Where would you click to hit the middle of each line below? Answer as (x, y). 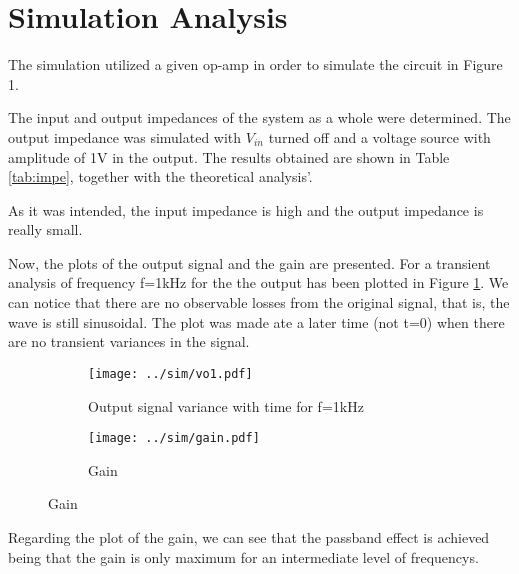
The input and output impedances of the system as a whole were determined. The (259, 117)
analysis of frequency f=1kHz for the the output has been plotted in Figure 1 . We (258, 282)
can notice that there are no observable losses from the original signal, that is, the (259, 302)
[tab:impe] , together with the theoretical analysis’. (160, 176)
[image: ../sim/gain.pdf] (174, 438)
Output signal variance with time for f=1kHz (226, 405)
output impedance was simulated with (125, 136)
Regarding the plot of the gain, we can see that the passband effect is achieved (249, 536)
